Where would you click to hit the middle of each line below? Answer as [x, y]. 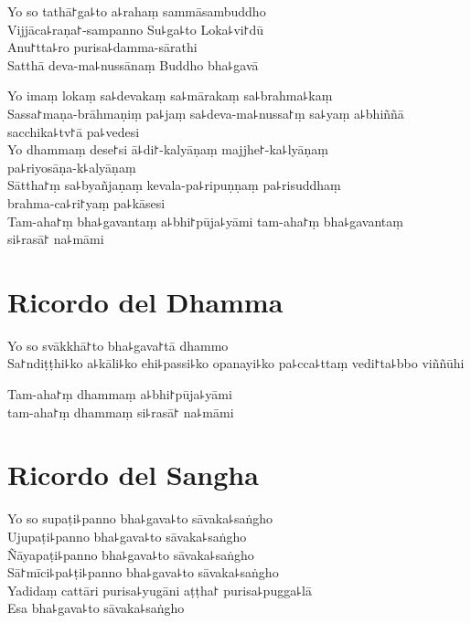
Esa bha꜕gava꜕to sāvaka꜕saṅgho [96, 608]
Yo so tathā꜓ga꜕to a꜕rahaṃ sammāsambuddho [137, 11]
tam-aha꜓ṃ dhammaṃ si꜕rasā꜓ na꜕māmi [121, 412]
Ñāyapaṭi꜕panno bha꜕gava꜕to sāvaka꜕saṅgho [131, 554]
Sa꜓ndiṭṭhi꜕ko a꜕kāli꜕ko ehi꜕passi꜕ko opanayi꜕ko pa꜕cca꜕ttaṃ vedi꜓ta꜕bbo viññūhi [236, 363]
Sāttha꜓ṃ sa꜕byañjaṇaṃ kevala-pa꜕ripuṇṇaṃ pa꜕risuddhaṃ [174, 185]
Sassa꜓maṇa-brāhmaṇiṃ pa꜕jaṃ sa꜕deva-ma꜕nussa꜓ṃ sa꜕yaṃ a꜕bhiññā [206, 113]
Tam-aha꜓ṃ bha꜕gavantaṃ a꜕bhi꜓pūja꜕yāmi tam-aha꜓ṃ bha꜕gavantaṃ [205, 221]
